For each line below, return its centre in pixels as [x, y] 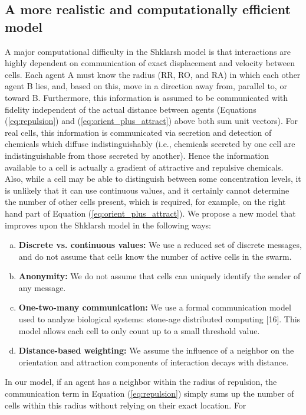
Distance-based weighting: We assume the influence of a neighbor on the [156, 350]
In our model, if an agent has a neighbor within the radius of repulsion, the [141, 382]
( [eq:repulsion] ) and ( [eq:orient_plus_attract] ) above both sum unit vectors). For [152, 121]
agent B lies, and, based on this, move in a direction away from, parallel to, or [146, 86]
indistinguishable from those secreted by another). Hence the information [137, 155]
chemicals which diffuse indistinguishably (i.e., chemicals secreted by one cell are [150, 144]
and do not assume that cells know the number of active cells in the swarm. [155, 256]
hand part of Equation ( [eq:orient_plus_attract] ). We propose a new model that [150, 213]
